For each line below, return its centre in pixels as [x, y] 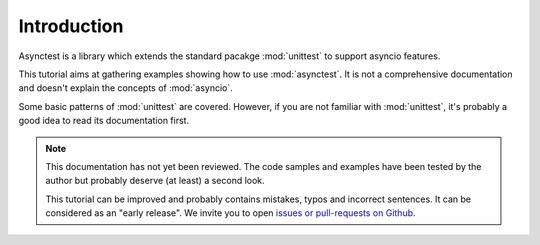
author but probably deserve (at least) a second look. [155, 181]
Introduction [71, 26]
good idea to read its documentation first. [104, 121]
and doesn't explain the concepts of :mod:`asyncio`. [126, 88]
